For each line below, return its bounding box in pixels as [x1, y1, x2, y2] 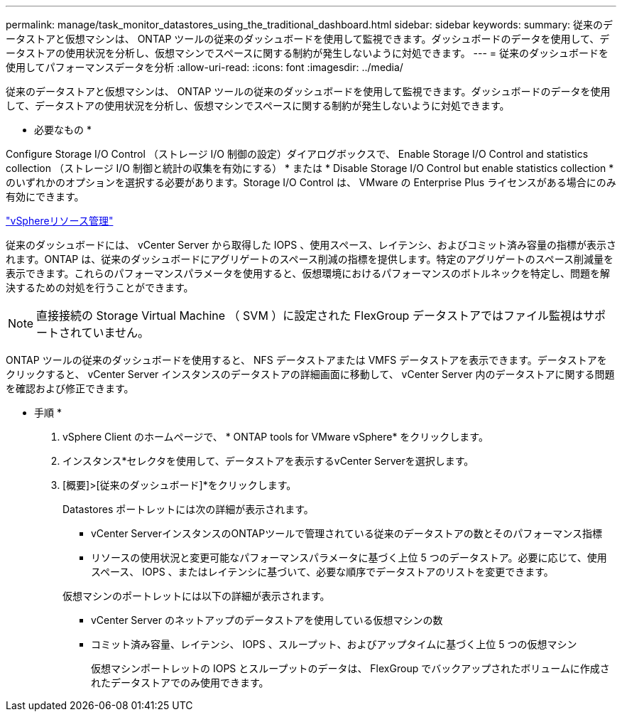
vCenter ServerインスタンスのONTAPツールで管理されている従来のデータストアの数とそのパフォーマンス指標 [91, 527, 603, 539]
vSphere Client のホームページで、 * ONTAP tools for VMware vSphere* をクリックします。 [62, 431, 489, 443]
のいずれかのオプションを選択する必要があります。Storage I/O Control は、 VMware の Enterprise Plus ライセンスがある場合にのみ [6, 176, 616, 188]
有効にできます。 [6, 190, 84, 203]
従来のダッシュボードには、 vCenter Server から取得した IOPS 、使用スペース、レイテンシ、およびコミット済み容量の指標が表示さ [6, 239, 616, 251]
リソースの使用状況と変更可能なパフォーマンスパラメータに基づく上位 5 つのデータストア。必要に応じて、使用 [91, 551, 607, 564]
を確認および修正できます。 [6, 382, 134, 394]
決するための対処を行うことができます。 [6, 281, 194, 293]
